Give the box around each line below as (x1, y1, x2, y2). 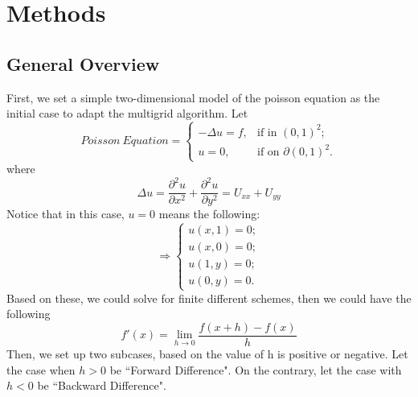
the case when (6, 361, 76, 378)
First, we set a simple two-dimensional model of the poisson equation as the (6, 89, 380, 105)
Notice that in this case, (6, 205, 125, 222)
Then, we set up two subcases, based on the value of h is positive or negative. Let (6, 345, 408, 362)
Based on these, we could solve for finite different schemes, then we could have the (6, 289, 412, 306)
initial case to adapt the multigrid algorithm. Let (6, 105, 248, 122)
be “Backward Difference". (37, 377, 166, 394)
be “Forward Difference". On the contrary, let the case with (109, 361, 402, 378)
